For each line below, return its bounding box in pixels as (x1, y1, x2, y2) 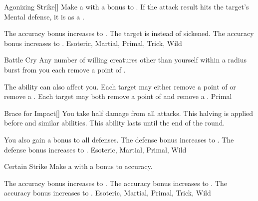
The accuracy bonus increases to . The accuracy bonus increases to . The (4, 177, 227, 188)
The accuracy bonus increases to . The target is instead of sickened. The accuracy (4, 28, 254, 38)
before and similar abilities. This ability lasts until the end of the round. (4, 117, 225, 128)
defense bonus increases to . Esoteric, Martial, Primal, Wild (4, 144, 187, 154)
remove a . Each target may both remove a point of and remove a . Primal (4, 91, 232, 101)
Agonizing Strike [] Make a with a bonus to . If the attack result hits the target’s (4, 1, 249, 11)
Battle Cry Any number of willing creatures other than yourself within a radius (4, 54, 247, 65)
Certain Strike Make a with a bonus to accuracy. (4, 161, 153, 171)
